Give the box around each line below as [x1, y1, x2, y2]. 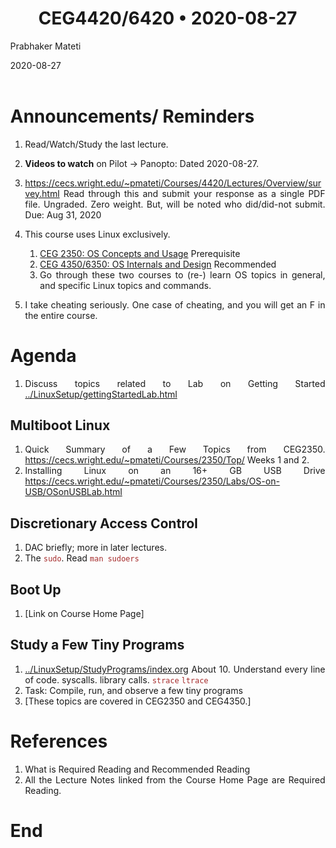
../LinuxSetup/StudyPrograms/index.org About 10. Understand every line [24, 663, 326, 675]
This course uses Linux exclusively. [24, 228, 171, 240]
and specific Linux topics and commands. [39, 279, 212, 291]
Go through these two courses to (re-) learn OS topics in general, [39, 268, 326, 281]
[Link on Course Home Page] [24, 608, 145, 620]
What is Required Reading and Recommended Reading [24, 763, 251, 775]
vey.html [24, 187, 61, 199]
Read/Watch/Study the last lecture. [24, 138, 169, 150]
